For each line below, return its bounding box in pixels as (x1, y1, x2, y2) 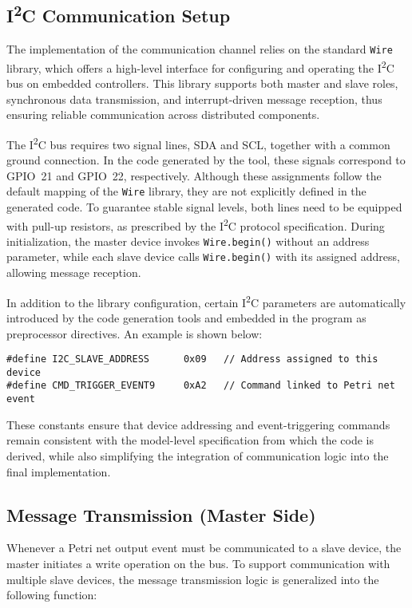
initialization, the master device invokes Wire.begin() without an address (6, 232, 370, 249)
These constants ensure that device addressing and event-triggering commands (6, 416, 390, 432)
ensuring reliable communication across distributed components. (6, 106, 320, 123)
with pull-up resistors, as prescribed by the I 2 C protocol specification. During (6, 215, 385, 234)
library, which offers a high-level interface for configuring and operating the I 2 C (6, 57, 394, 76)
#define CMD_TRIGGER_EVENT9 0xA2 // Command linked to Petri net (6, 380, 395, 392)
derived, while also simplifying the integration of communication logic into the (6, 447, 389, 464)
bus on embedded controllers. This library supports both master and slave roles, (6, 75, 398, 92)
